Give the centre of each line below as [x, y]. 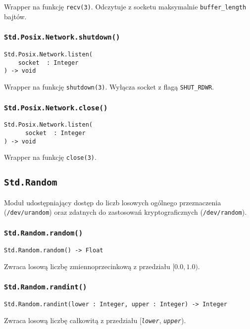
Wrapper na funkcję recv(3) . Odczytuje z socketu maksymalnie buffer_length [125, 6]
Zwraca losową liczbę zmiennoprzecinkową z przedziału [87, 266]
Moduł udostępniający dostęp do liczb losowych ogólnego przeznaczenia [113, 202]
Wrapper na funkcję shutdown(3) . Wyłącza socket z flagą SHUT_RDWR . [109, 87]
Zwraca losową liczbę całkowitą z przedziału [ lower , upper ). [95, 320]
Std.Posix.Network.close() [56, 108]
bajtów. [15, 16]
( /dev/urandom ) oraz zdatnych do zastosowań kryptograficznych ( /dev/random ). [125, 212]
